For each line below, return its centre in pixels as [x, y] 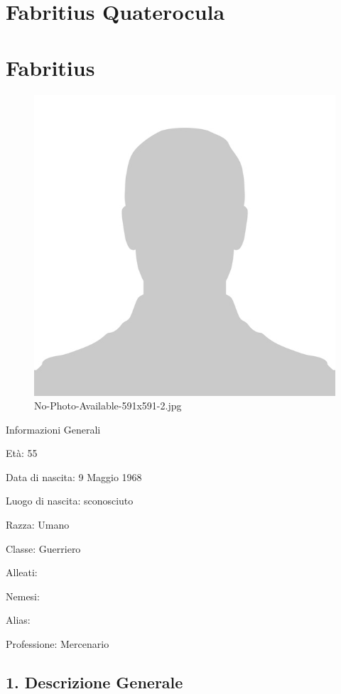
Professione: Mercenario [58, 644]
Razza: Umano [38, 525]
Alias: [18, 620]
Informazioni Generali [53, 429]
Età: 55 [22, 453]
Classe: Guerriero [43, 548]
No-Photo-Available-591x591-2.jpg [108, 406]
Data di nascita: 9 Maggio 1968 [74, 477]
